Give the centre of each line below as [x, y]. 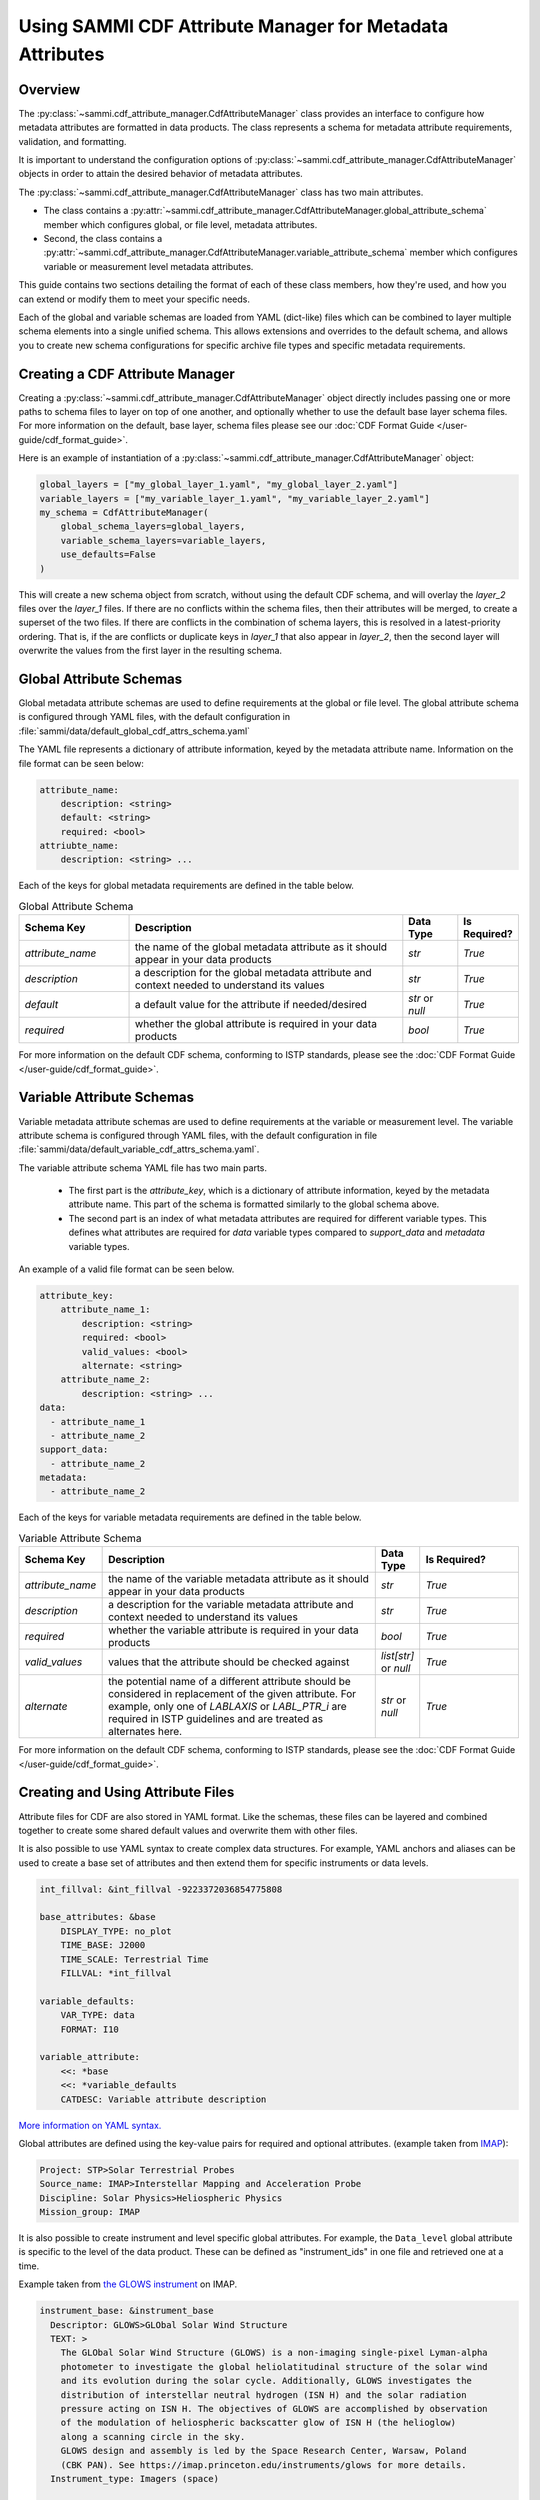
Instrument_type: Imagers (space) [135, 2478]
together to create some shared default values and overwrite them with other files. [188, 1830]
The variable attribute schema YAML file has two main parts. [143, 1167]
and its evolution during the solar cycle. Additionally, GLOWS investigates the [266, 2381]
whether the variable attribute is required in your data [233, 1630]
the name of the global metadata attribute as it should [261, 947]
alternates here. [145, 1732]
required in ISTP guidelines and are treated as [216, 1719]
